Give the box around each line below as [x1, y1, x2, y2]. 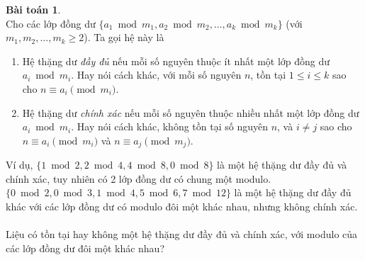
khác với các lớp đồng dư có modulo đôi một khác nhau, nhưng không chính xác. [6, 198, 358, 213]
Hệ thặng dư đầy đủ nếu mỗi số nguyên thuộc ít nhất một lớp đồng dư [22, 53, 330, 68]
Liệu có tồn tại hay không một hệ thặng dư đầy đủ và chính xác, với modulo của [6, 227, 358, 242]
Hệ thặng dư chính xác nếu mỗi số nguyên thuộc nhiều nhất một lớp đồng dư [22, 105, 359, 120]
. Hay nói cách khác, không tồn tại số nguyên [71, 119, 268, 134]
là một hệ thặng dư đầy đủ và [217, 157, 347, 172]
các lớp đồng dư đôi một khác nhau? [6, 240, 165, 255]
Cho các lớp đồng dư [6, 16, 96, 30]
